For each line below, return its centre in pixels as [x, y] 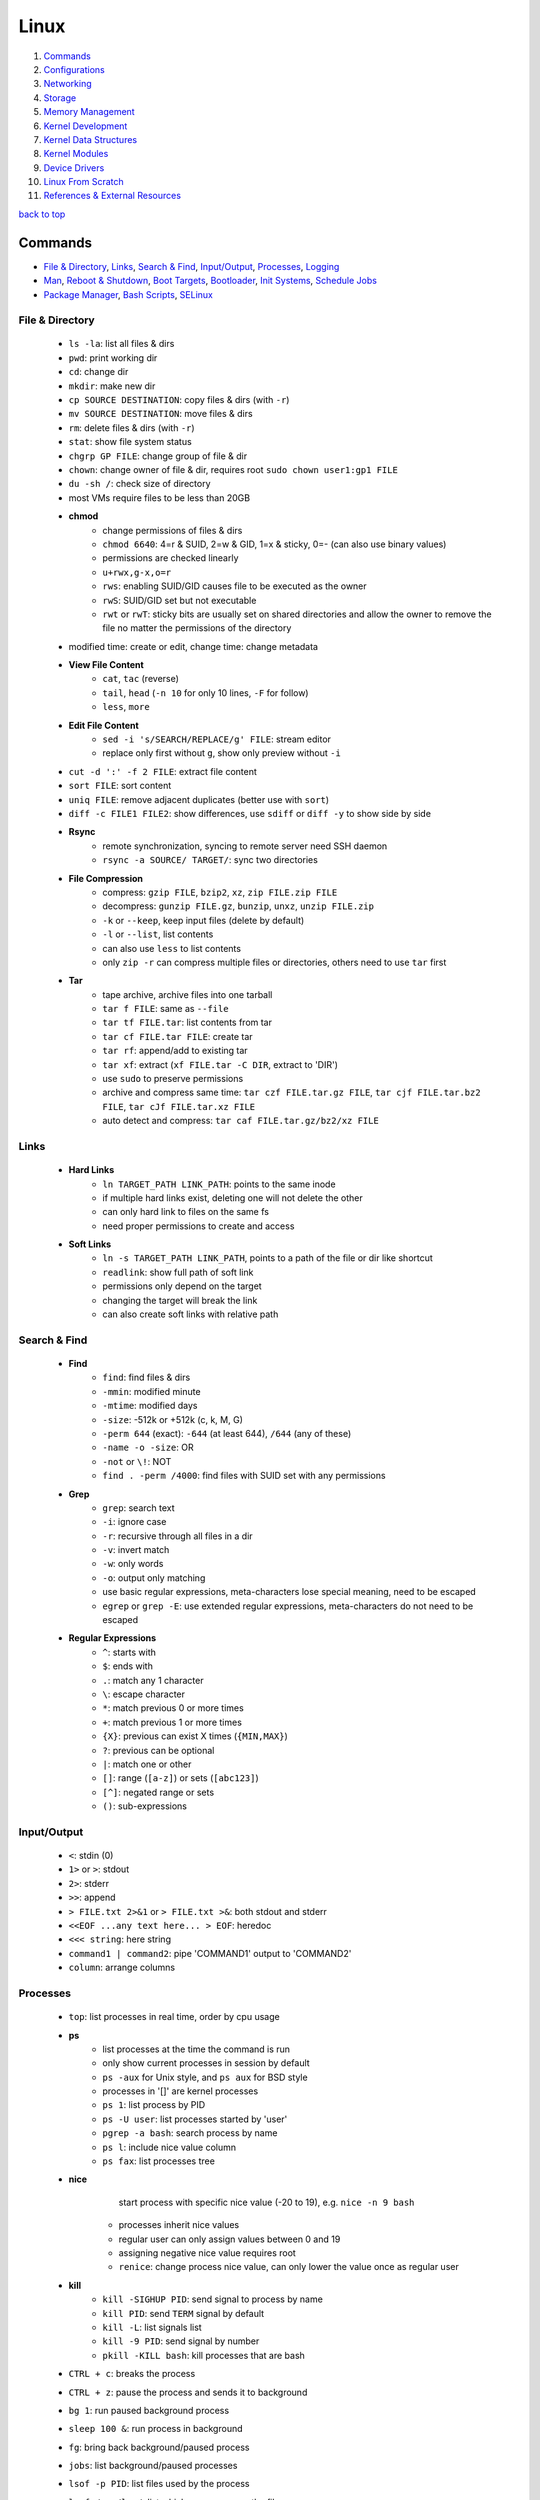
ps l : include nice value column [169, 2147]
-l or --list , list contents [158, 934]
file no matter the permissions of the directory [197, 628]
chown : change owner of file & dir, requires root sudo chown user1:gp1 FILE [233, 469]
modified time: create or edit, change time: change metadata [193, 646]
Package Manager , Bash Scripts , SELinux [128, 294]
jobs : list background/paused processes [153, 2466]
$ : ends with [128, 1666]
